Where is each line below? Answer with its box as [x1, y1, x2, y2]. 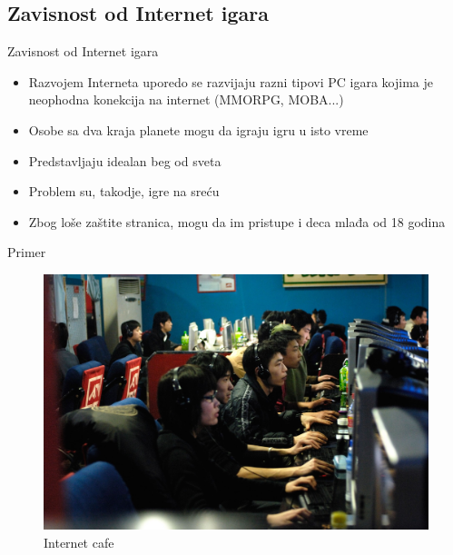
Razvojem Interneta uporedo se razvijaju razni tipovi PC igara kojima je [28, 72, 433, 91]
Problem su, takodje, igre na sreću [28, 182, 220, 201]
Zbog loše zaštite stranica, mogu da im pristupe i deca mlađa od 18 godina [28, 212, 446, 231]
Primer [7, 243, 46, 262]
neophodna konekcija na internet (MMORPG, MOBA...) [28, 90, 344, 109]
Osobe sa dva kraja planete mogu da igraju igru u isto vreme [28, 120, 369, 139]
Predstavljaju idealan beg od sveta [28, 151, 222, 170]
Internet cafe [44, 532, 114, 551]
